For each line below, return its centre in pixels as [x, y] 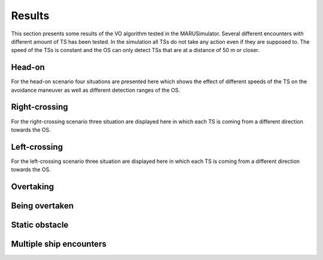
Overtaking [33, 187]
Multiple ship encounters [59, 244]
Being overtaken [42, 206]
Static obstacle [40, 225]
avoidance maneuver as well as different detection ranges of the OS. [96, 90]
